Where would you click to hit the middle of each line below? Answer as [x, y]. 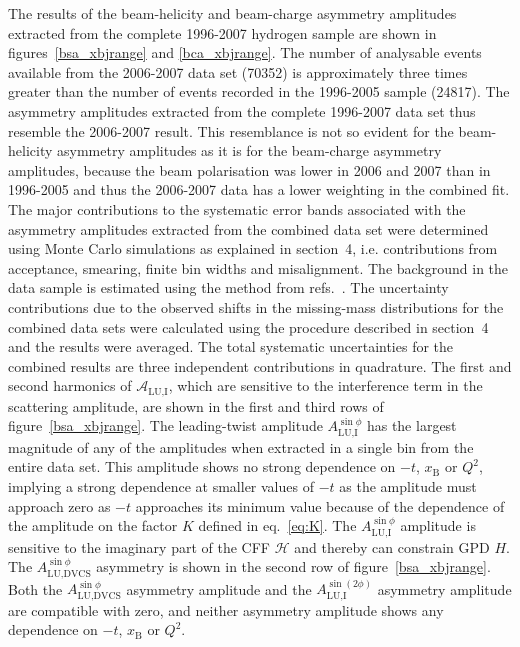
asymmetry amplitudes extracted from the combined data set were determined [248, 228]
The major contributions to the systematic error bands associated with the [237, 208]
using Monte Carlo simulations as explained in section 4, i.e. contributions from [253, 248]
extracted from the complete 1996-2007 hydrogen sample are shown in [222, 32]
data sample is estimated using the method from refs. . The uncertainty [228, 287]
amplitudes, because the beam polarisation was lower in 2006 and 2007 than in [249, 169]
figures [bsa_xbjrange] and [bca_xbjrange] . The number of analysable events [245, 52]
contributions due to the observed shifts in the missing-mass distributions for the [256, 306]
